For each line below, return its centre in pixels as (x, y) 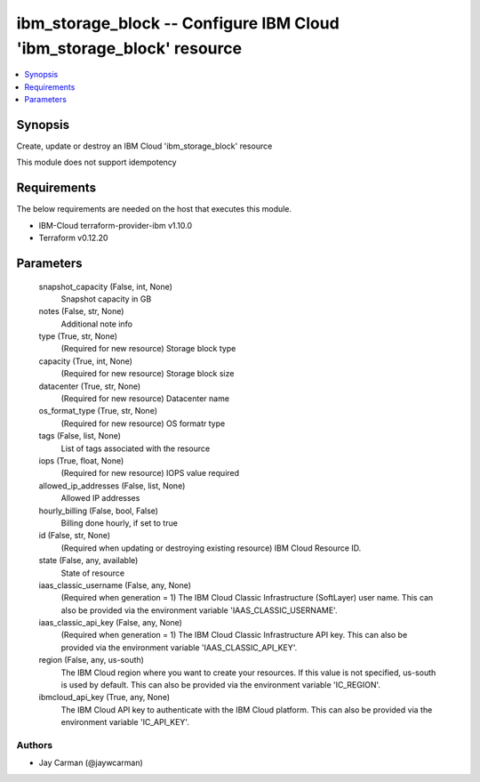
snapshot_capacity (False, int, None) (106, 286)
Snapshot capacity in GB (106, 299)
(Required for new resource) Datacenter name (145, 399)
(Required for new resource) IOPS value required (150, 473)
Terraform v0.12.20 (73, 238)
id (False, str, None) (75, 536)
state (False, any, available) (88, 560)
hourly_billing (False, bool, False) (99, 511)
